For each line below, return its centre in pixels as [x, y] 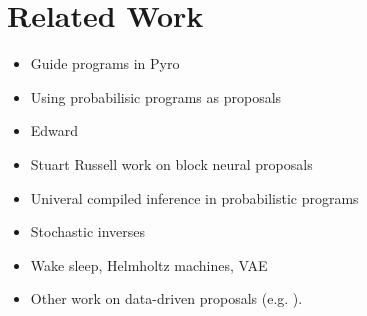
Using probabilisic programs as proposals [156, 96]
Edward [54, 130]
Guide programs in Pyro [105, 63]
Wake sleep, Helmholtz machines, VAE [149, 264]
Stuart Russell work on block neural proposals [171, 163]
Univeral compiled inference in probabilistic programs [194, 197]
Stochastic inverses [87, 231]
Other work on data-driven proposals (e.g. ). [166, 298]
